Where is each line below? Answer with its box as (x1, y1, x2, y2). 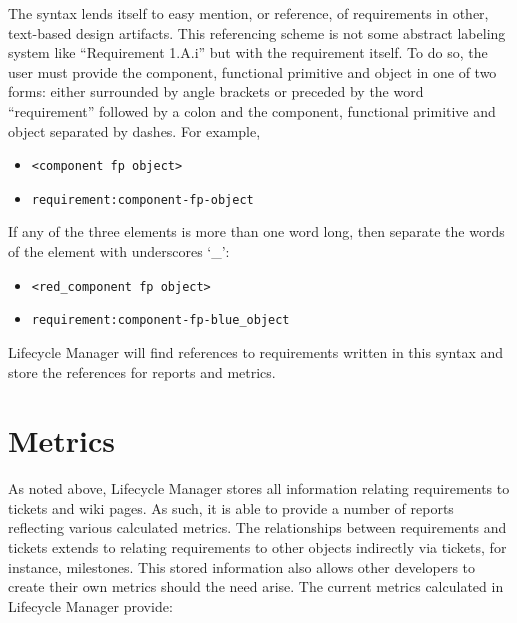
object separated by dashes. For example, (8, 120, 261, 141)
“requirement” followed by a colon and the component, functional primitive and (8, 100, 496, 121)
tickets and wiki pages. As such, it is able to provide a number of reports (8, 497, 454, 518)
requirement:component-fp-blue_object (31, 313, 290, 328)
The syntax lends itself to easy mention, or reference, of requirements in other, (8, 3, 489, 23)
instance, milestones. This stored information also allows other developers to (8, 556, 476, 577)
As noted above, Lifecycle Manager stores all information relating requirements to (8, 478, 510, 499)
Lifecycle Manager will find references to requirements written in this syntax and (8, 341, 504, 362)
